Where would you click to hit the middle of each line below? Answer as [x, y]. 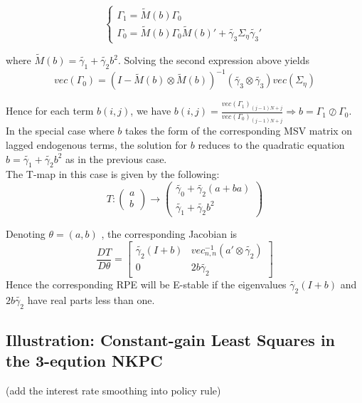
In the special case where [60, 131]
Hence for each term [50, 111]
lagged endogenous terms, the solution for [97, 144]
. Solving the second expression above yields [214, 60]
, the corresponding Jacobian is [169, 234]
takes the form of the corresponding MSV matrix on [239, 131]
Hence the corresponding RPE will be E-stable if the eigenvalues [146, 284]
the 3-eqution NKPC [84, 361]
